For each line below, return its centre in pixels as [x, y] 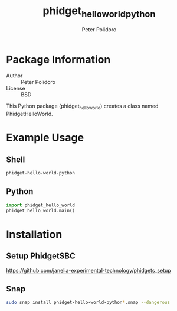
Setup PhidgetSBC [41, 256]
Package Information [58, 59]
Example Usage [45, 138]
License [16, 88]
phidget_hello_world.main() [41, 210]
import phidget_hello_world [41, 205]
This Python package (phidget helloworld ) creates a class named [82, 107]
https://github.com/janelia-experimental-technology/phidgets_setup [88, 270]
